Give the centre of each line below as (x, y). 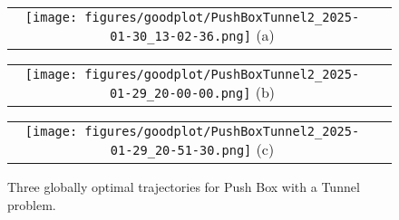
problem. (32, 204)
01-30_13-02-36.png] (180, 36)
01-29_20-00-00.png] (180, 93)
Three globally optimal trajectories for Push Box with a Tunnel (184, 187)
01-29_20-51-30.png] (181, 150)
